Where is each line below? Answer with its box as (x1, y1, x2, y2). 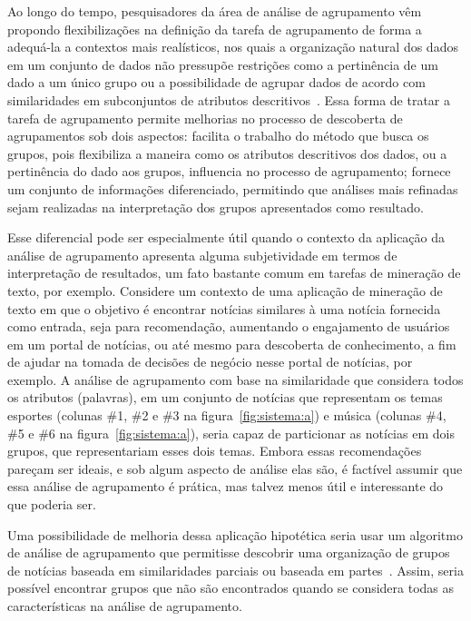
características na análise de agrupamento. (7, 596, 242, 615)
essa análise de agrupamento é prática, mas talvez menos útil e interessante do (7, 477, 444, 496)
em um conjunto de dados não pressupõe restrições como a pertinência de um (7, 54, 438, 74)
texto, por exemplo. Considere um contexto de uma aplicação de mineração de (7, 281, 443, 300)
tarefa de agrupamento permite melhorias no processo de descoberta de (7, 108, 403, 127)
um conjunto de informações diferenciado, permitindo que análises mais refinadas (7, 179, 458, 198)
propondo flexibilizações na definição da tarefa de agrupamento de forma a (7, 19, 422, 38)
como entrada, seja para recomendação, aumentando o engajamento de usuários (7, 317, 450, 336)
